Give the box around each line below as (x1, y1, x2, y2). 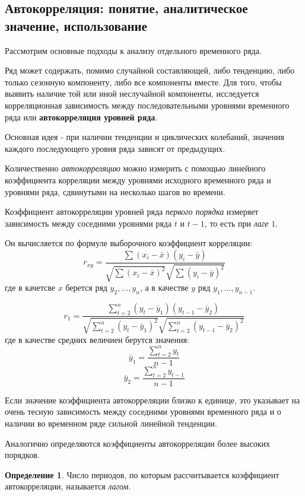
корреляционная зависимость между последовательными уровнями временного (5, 98, 290, 111)
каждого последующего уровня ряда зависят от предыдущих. (5, 142, 225, 154)
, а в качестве (139, 281, 189, 294)
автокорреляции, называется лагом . (5, 480, 131, 492)
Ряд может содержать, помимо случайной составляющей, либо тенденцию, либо (5, 64, 295, 77)
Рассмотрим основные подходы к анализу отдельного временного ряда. (5, 44, 262, 56)
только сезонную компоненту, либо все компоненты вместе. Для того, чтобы (5, 75, 282, 88)
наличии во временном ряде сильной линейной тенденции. (5, 416, 217, 429)
